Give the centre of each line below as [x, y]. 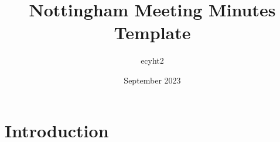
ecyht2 [152, 60]
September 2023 [152, 80]
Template [152, 32]
